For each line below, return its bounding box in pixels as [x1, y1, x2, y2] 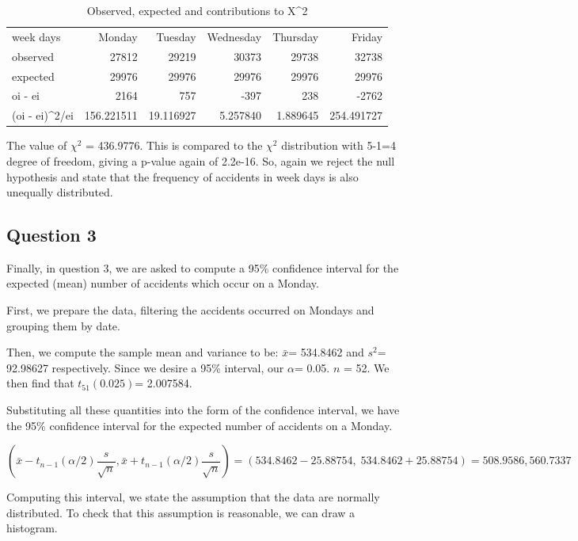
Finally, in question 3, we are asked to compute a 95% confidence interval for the [6, 259, 399, 276]
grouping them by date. [6, 317, 120, 333]
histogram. [6, 520, 58, 536]
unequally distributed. [6, 184, 113, 200]
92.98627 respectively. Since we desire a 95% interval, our [6, 359, 284, 375]
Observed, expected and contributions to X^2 [86, 2, 308, 18]
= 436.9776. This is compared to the [86, 137, 263, 154]
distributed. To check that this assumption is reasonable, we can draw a [6, 504, 356, 520]
